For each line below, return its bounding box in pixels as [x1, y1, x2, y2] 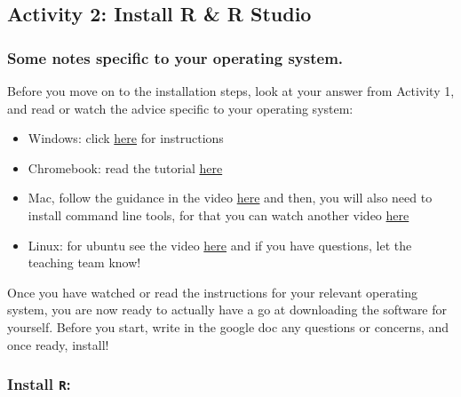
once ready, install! [7, 335, 109, 353]
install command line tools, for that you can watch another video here [28, 205, 409, 224]
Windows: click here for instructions [28, 129, 224, 147]
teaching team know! [28, 253, 141, 272]
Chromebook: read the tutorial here [28, 158, 223, 177]
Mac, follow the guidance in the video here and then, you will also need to [28, 188, 433, 207]
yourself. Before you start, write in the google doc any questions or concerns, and [7, 317, 449, 336]
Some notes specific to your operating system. [7, 46, 344, 68]
